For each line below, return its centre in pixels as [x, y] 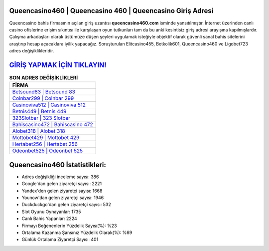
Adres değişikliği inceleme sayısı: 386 [60, 177]
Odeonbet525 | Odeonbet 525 [48, 151]
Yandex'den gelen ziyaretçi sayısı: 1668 [62, 191]
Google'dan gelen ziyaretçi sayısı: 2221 [62, 184]
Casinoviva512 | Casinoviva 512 [49, 105]
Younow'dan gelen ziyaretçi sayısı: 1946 [63, 198]
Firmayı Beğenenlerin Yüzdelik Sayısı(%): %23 [69, 226]
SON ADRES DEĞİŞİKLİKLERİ [44, 78]
